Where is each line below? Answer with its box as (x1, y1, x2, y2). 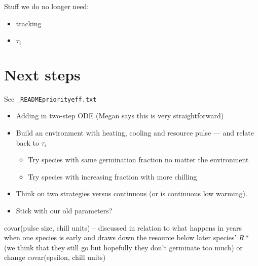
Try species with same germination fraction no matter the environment (28, 154, 249, 165)
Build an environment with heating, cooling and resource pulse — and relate (16, 127, 254, 138)
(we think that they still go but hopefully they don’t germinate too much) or (4, 242, 243, 252)
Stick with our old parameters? (16, 205, 113, 215)
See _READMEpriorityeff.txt (4, 93, 97, 104)
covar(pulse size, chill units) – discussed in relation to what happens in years (4, 222, 242, 233)
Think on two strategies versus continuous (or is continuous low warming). (16, 188, 247, 199)
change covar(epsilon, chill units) (4, 252, 106, 262)
